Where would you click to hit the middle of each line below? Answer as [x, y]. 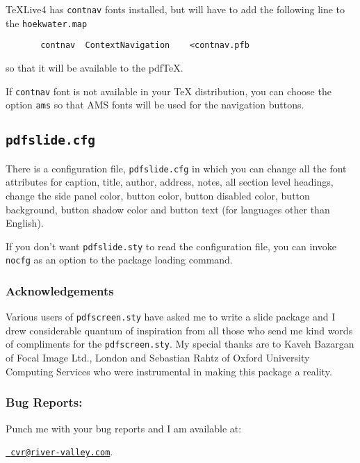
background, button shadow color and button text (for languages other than [168, 209]
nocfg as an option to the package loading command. [119, 260]
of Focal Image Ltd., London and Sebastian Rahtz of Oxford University [158, 358]
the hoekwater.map [47, 23]
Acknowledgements [60, 290]
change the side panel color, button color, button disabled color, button [158, 195]
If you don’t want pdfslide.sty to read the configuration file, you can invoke [171, 246]
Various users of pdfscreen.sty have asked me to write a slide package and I [171, 317]
